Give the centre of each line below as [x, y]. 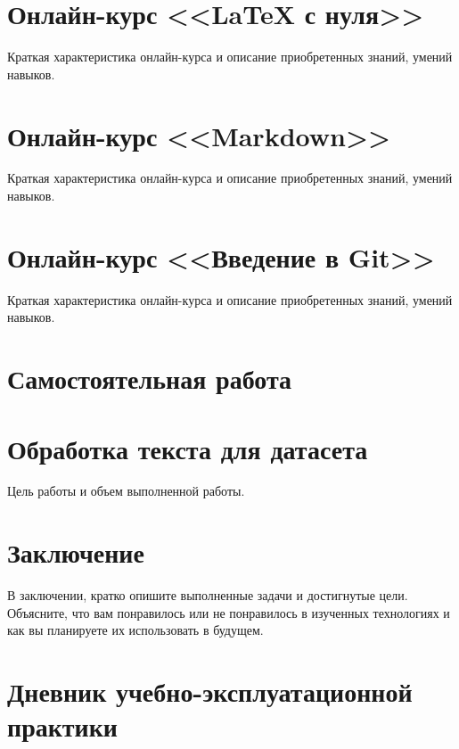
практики [62, 726]
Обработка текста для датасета [188, 448]
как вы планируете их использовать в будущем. [135, 630]
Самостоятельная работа [149, 379]
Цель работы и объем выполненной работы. [126, 491]
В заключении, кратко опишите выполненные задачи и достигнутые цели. [208, 595]
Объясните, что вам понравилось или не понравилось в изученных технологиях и [229, 612]
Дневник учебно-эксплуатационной [210, 691]
